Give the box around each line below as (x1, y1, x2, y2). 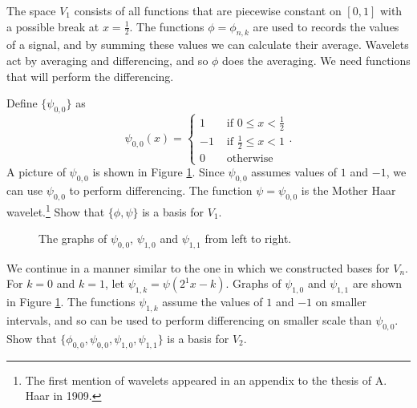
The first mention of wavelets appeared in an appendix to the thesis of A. (25, 371, 387, 388)
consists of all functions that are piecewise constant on (74, 2, 342, 18)
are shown (352, 275, 403, 292)
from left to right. (204, 230, 292, 247)
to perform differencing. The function (69, 182, 253, 199)
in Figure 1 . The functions (6, 293, 136, 310)
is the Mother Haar (301, 182, 396, 199)
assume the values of (162, 293, 263, 310)
